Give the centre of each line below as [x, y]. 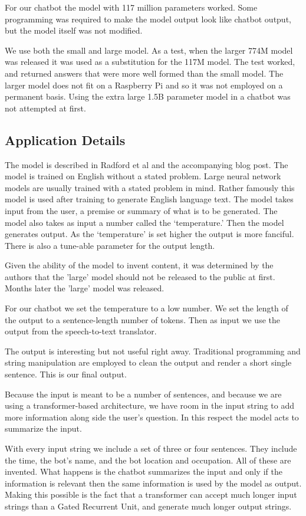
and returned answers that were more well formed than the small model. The [144, 73]
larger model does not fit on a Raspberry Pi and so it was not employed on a [144, 85]
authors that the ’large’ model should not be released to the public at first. [140, 276]
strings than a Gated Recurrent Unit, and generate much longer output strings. [148, 506]
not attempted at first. [45, 108]
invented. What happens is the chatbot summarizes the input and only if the [144, 471]
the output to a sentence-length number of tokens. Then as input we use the [142, 319]
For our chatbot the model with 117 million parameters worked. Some [131, 7]
